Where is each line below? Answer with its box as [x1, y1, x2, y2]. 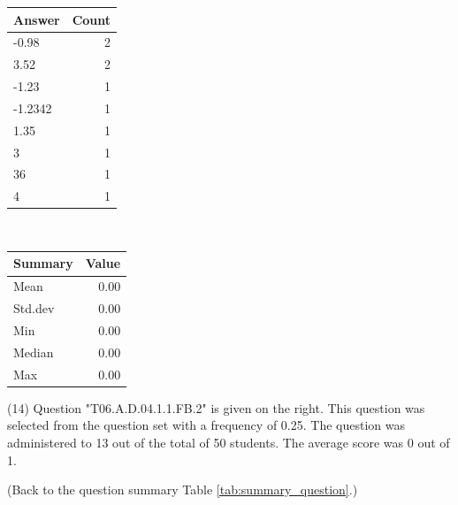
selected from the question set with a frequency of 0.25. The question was [7, 416, 405, 434]
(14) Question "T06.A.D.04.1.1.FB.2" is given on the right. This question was [7, 398, 425, 417]
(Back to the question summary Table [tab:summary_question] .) [7, 480, 358, 499]
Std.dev [13, 299, 55, 318]
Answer [13, 10, 60, 28]
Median [13, 342, 54, 361]
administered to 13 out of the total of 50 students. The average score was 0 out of [7, 432, 450, 451]
